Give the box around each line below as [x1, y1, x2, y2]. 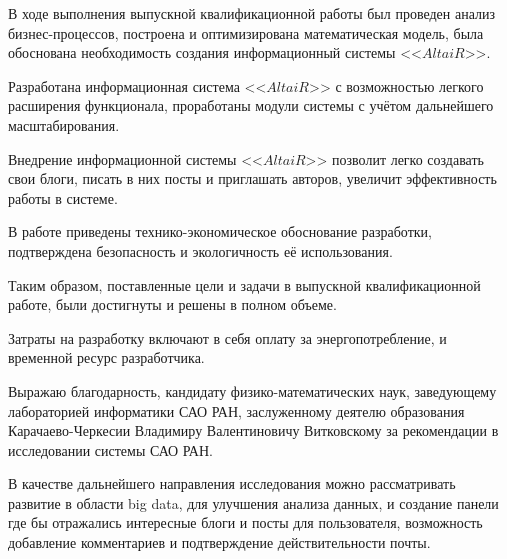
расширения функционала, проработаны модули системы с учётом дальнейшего [8, 95, 494, 116]
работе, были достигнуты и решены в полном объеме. [8, 294, 337, 315]
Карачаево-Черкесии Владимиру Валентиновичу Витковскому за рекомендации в [8, 420, 499, 441]
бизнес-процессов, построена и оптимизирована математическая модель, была [8, 22, 484, 43]
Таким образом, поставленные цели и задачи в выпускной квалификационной [8, 274, 481, 295]
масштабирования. [8, 114, 120, 135]
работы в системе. [8, 187, 118, 208]
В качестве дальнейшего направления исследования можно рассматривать [8, 473, 456, 494]
